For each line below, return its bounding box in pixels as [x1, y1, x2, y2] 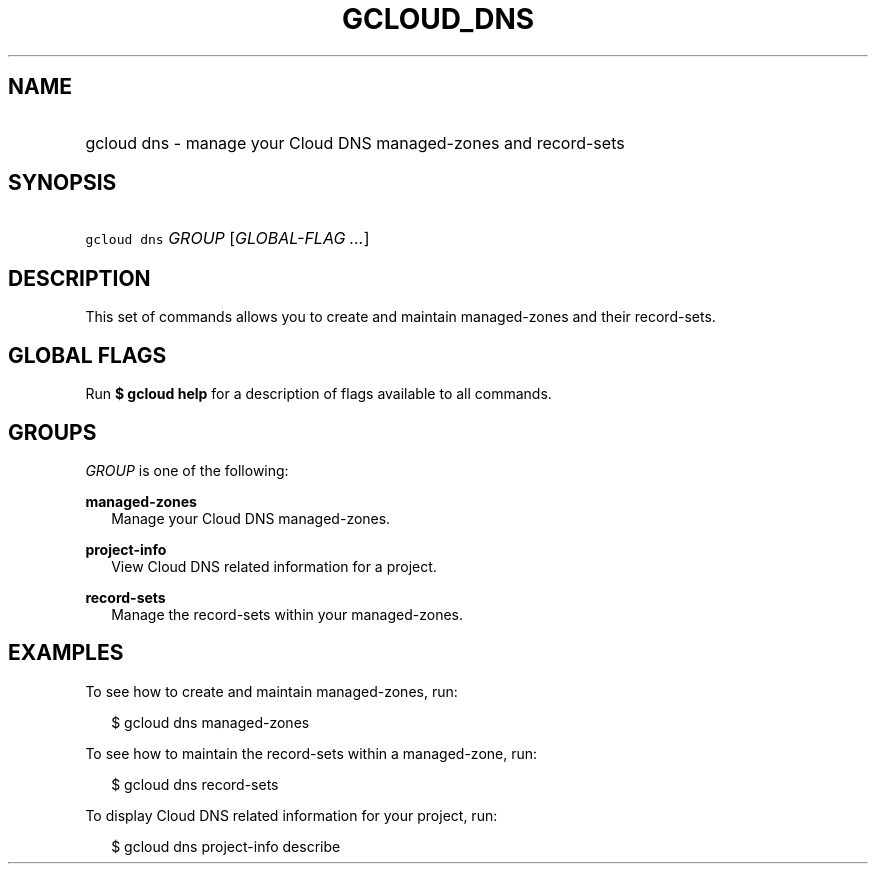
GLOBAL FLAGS [8, 342, 167, 368]
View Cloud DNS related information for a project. [111, 557, 437, 575]
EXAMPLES [8, 640, 124, 666]
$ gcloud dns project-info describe [111, 837, 341, 855]
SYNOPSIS [8, 170, 117, 196]
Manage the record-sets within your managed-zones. [111, 605, 464, 623]
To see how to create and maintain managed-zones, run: [85, 682, 458, 700]
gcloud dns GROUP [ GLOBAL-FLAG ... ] [85, 228, 370, 249]
